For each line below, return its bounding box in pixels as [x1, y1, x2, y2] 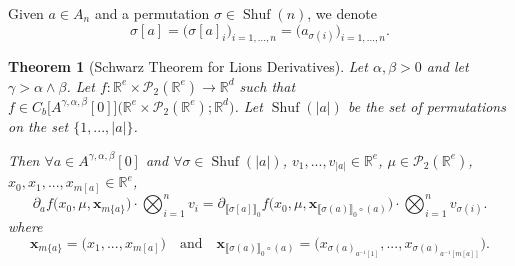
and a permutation [94, 3, 210, 23]
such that [239, 75, 296, 96]
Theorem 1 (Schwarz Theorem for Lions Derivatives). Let [8, 56, 368, 77]
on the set [8, 115, 69, 136]
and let [426, 56, 469, 77]
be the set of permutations [347, 95, 506, 116]
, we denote [307, 3, 377, 23]
